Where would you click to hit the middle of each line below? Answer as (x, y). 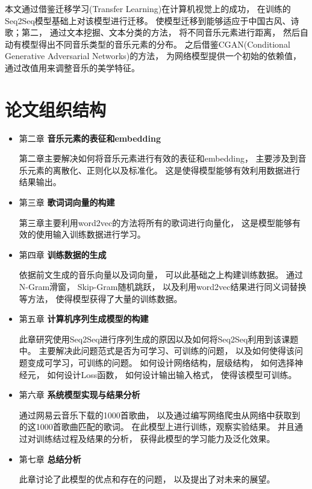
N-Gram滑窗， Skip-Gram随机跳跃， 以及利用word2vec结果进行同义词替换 (163, 287)
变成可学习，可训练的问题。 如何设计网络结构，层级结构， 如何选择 (161, 362)
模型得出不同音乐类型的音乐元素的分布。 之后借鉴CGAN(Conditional (156, 44)
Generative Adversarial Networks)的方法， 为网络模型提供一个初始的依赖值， (153, 56)
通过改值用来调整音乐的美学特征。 (72, 67)
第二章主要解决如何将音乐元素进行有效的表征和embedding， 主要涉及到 (158, 158)
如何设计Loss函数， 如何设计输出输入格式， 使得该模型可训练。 (172, 374)
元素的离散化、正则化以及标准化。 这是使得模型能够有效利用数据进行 (164, 170)
